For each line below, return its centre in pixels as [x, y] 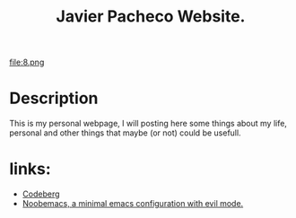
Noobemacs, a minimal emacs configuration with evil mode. [133, 204]
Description [54, 98]
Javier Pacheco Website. [151, 17]
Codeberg [41, 194]
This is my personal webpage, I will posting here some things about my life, [148, 124]
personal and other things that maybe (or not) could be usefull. [125, 133]
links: [30, 169]
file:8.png [27, 62]
